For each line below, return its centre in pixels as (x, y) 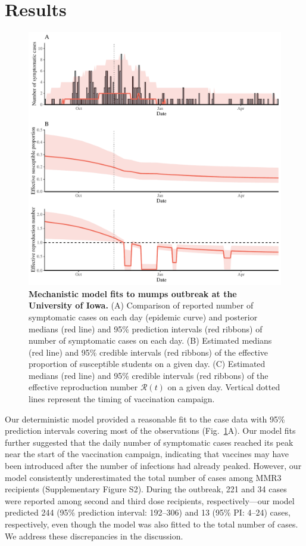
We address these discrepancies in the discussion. (94, 536)
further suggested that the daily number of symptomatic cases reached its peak (149, 442)
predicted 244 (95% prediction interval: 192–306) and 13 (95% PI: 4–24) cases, (148, 512)
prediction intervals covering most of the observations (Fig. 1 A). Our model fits (150, 431)
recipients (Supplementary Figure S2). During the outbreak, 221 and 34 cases (146, 489)
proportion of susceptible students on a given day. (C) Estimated (147, 364)
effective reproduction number (83, 387)
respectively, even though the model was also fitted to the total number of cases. (152, 524)
